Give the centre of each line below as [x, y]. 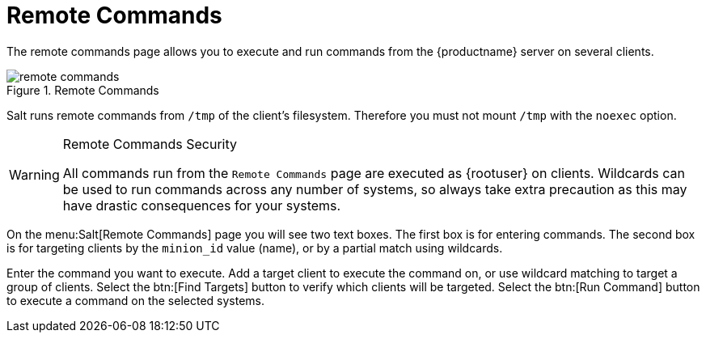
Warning [34, 174]
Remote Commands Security [150, 144]
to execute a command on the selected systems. [136, 300]
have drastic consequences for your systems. [202, 205]
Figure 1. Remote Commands [83, 90]
